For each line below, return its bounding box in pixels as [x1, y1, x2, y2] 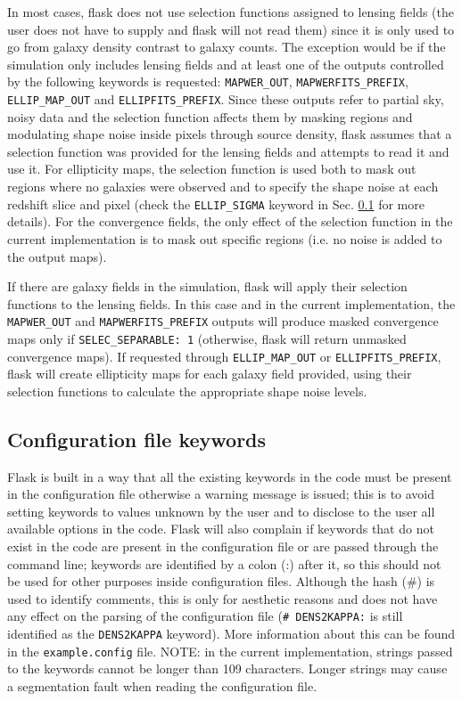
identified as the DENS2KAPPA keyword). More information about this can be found [7, 624, 456, 643]
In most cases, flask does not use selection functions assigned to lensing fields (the [7, 3, 454, 20]
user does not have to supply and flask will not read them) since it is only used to [7, 20, 455, 38]
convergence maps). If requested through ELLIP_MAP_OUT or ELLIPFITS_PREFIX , [7, 346, 441, 365]
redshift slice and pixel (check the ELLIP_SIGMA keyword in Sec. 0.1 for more [7, 194, 425, 213]
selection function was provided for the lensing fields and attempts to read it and [7, 142, 450, 160]
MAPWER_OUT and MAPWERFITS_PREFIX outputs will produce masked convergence [7, 312, 439, 330]
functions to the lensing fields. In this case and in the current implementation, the [7, 294, 456, 313]
